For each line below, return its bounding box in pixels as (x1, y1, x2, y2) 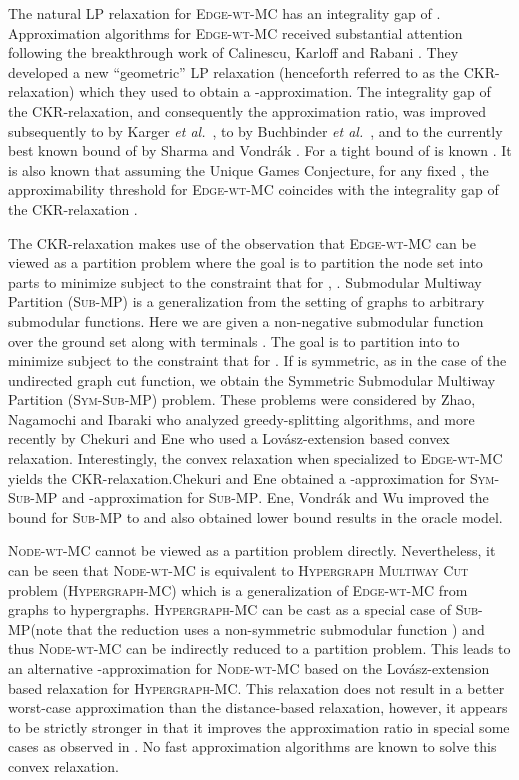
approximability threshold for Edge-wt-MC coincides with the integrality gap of (8, 179, 499, 200)
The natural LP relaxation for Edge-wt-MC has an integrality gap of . (8, 3, 441, 23)
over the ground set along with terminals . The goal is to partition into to (8, 330, 460, 351)
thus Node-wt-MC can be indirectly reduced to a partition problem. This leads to (8, 638, 511, 659)
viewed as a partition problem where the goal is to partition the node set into (8, 252, 483, 273)
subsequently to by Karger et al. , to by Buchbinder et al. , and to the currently (8, 120, 503, 141)
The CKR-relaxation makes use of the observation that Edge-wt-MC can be (8, 232, 476, 253)
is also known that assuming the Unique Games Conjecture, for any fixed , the (8, 159, 489, 180)
